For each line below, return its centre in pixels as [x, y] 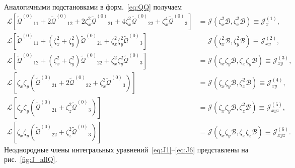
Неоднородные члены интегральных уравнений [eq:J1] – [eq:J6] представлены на [126, 149]
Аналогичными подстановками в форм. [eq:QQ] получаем [93, 7]
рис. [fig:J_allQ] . [31, 159]
